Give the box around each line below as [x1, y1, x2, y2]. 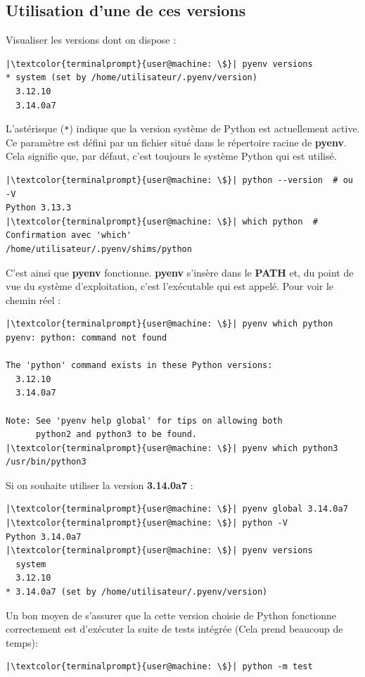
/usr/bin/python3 [6, 457, 87, 467]
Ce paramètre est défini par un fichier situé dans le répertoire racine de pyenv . [6, 134, 347, 149]
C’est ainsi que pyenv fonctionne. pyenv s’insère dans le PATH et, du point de [6, 265, 354, 279]
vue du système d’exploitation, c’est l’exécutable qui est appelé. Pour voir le [6, 279, 334, 293]
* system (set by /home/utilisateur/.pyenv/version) [6, 72, 257, 83]
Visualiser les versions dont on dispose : [6, 32, 177, 47]
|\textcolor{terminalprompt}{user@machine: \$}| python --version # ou [6, 175, 353, 186]
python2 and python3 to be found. [35, 429, 198, 440]
